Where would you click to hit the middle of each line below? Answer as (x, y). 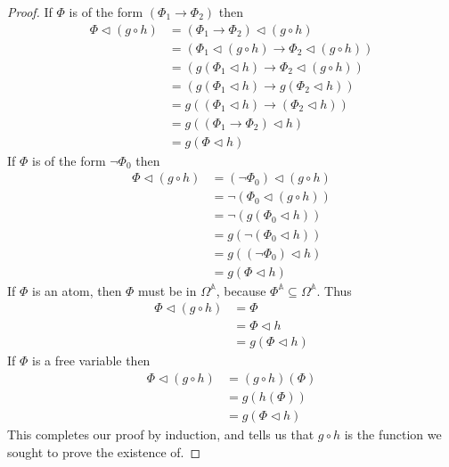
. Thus (334, 290)
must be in (167, 290)
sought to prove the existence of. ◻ (104, 451)
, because (241, 290)
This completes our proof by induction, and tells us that (161, 434)
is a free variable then (91, 360)
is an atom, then (77, 290)
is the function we (393, 434)
